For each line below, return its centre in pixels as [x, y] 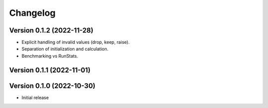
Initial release [35, 97]
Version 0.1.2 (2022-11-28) [51, 30]
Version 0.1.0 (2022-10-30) [52, 86]
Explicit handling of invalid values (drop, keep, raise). [76, 42]
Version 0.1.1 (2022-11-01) [50, 70]
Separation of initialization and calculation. [65, 49]
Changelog [32, 13]
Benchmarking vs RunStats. [50, 56]
